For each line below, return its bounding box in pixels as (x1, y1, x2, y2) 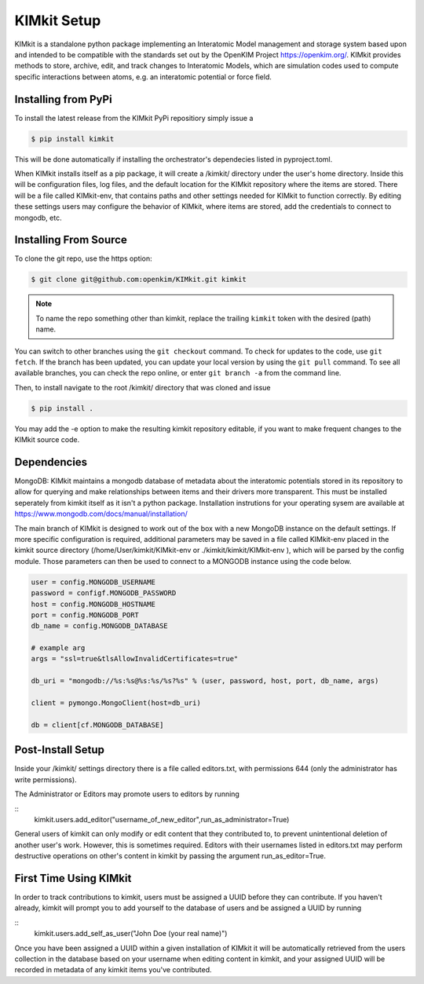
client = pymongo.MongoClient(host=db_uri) (31, 699, 202, 708)
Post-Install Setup (14, 743, 105, 757)
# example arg (31, 644, 86, 653)
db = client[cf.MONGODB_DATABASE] (31, 720, 164, 730)
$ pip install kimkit (31, 134, 115, 143)
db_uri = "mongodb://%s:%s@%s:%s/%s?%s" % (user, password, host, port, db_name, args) (31, 676, 379, 686)
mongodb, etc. (14, 213, 62, 222)
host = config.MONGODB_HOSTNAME (31, 599, 156, 609)
